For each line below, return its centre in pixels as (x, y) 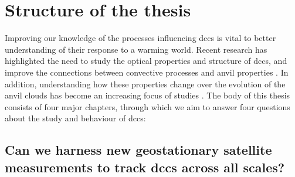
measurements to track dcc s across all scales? (145, 167)
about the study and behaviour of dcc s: (75, 118)
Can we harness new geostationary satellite (138, 150)
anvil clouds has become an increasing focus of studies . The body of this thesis (147, 95)
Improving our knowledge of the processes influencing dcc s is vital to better (140, 38)
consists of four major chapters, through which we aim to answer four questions (147, 106)
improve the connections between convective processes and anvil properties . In (147, 72)
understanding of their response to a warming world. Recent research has (136, 49)
